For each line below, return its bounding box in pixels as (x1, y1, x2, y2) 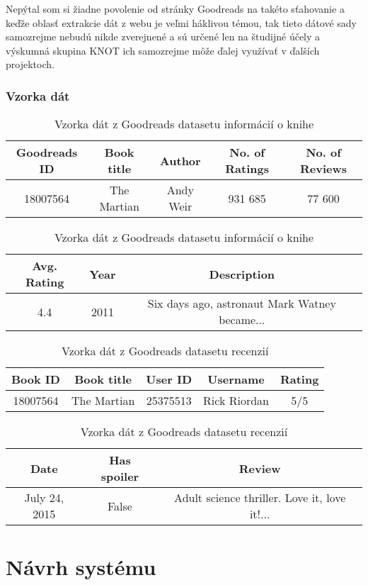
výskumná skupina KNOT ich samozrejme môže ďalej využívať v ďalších (6, 43, 320, 57)
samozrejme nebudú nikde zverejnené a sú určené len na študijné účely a (6, 29, 321, 44)
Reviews (299, 160, 347, 177)
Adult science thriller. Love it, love (174, 489, 346, 506)
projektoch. (6, 57, 54, 72)
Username (207, 371, 265, 388)
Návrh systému (6, 552, 156, 581)
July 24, (24, 489, 64, 506)
